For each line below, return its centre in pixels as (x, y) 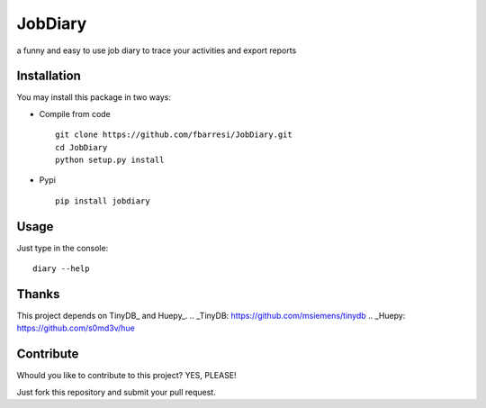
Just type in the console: (63, 248)
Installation (49, 76)
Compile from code (75, 113)
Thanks (38, 294)
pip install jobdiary (103, 201)
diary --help (61, 269)
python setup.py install (110, 160)
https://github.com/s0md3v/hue (76, 328)
